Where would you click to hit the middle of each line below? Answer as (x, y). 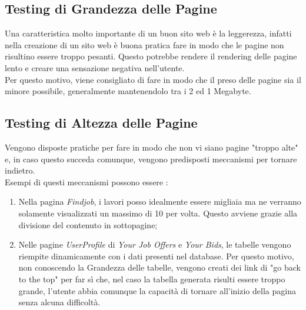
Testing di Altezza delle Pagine (101, 123)
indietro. (20, 170)
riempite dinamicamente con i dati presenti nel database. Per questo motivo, (156, 256)
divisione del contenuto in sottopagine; (88, 224)
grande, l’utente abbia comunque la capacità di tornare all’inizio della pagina (157, 290)
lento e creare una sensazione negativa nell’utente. (95, 67)
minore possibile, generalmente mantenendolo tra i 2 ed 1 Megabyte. (128, 91)
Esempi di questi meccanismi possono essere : (87, 181)
